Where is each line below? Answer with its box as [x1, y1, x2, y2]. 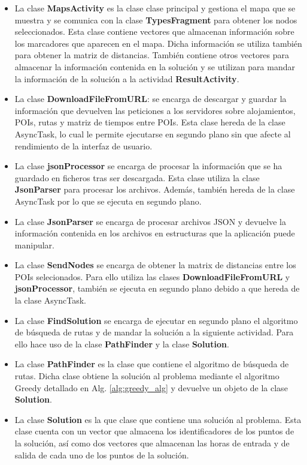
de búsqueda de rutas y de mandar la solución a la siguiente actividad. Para [14, 326, 294, 338]
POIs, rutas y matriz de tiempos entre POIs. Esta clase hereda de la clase [14, 116, 285, 128]
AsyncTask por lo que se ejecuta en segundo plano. [14, 194, 202, 207]
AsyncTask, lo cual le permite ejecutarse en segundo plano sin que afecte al [14, 127, 291, 140]
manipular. [14, 238, 54, 251]
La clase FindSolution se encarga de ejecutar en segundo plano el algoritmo [14, 314, 298, 326]
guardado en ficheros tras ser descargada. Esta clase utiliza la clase [14, 171, 260, 184]
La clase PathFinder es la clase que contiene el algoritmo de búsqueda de [14, 358, 289, 370]
